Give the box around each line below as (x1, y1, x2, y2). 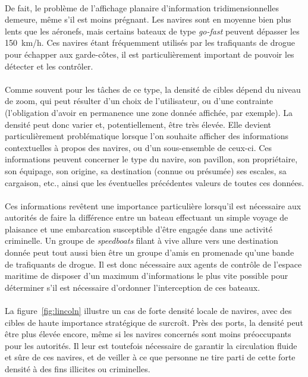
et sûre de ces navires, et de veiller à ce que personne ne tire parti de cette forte (5, 351, 296, 363)
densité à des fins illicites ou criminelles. (5, 363, 150, 375)
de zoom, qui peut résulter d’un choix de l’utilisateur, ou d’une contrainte (5, 95, 274, 107)
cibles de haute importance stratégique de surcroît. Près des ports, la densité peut (5, 316, 303, 328)
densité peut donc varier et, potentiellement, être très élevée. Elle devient (5, 118, 272, 130)
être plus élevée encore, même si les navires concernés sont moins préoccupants (5, 328, 291, 340)
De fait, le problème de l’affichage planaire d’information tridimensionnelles (5, 1, 279, 14)
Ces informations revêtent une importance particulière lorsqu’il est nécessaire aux (5, 199, 301, 212)
